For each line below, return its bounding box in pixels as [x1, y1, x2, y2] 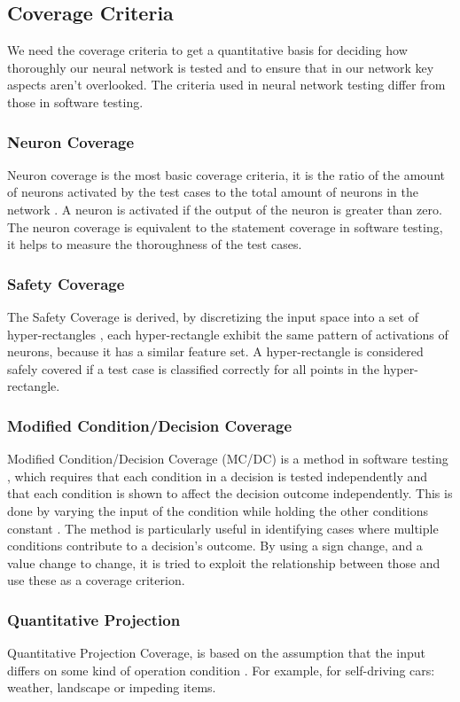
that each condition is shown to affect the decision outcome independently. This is [7, 484, 453, 503]
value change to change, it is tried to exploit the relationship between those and [7, 553, 441, 572]
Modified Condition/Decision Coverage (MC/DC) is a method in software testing [7, 449, 448, 468]
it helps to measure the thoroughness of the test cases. [7, 235, 302, 253]
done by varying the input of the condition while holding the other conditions [7, 501, 429, 519]
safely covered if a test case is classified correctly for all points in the [7, 359, 379, 378]
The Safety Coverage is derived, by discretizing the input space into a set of [7, 307, 418, 325]
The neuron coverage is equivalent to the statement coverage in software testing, [7, 217, 443, 236]
